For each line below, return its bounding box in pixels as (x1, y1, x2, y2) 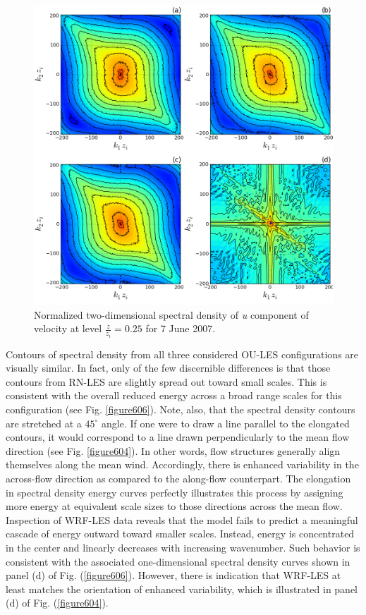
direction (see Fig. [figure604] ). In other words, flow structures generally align (6, 443, 341, 458)
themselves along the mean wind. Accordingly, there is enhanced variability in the (6, 457, 359, 472)
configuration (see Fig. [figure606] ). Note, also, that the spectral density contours (6, 402, 355, 417)
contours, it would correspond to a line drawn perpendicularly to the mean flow (6, 430, 350, 444)
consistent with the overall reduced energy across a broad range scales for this (6, 388, 342, 403)
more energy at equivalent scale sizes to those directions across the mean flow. (6, 499, 343, 513)
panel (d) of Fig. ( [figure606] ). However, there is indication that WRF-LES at (6, 568, 341, 583)
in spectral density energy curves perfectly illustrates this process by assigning (6, 485, 343, 499)
